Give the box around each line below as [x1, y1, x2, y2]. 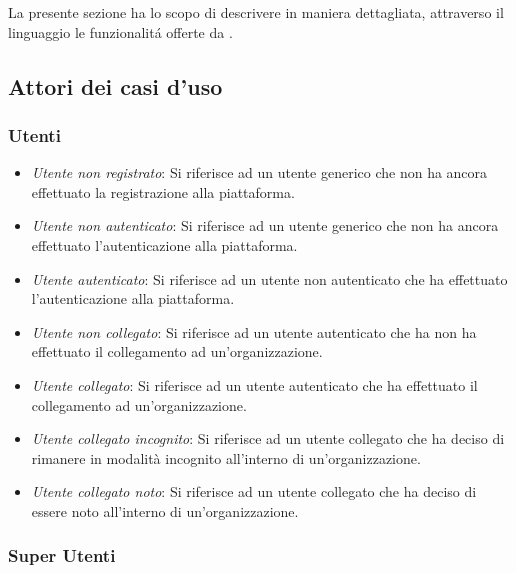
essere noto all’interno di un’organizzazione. [31, 500, 299, 521]
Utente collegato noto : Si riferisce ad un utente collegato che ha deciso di [31, 481, 477, 502]
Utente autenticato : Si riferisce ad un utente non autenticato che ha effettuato [31, 268, 508, 289]
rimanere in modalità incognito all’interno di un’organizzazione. [31, 447, 421, 468]
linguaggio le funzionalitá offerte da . [8, 21, 233, 42]
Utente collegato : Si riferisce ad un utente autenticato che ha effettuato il [31, 374, 478, 395]
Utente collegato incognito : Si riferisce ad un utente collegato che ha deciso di [31, 428, 505, 449]
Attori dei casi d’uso [8, 70, 223, 101]
